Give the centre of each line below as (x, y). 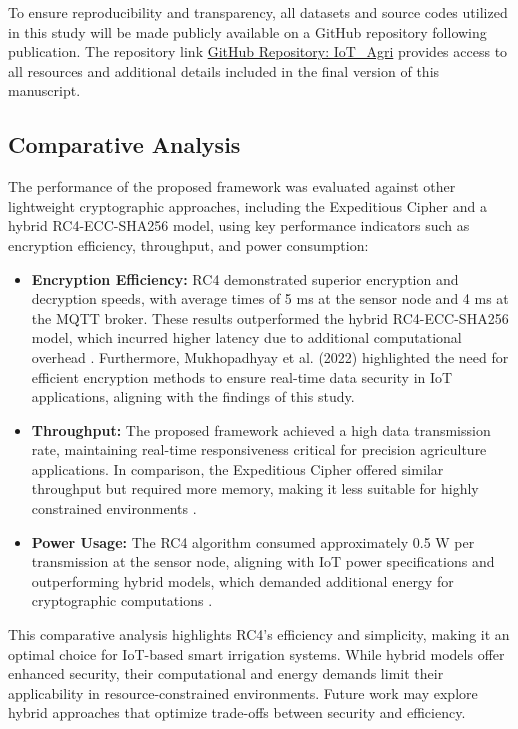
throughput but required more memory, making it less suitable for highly (255, 488)
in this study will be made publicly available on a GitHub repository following (247, 31)
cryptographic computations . (122, 600)
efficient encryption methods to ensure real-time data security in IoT (242, 376)
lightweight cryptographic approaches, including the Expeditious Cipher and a (247, 205)
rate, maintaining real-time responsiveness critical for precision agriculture (259, 449)
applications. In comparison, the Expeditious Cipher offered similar (237, 468)
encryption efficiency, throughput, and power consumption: (188, 244)
